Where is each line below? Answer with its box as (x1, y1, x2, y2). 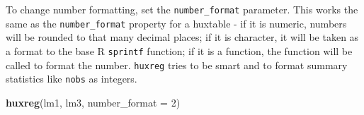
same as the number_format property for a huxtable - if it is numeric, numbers (6, 16, 347, 30)
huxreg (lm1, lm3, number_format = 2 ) (6, 95, 181, 109)
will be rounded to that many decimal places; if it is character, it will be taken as (6, 30, 359, 44)
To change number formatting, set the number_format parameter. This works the (6, 2, 358, 16)
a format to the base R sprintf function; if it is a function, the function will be (6, 43, 353, 58)
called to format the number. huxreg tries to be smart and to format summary (6, 57, 348, 72)
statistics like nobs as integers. (6, 71, 137, 86)
